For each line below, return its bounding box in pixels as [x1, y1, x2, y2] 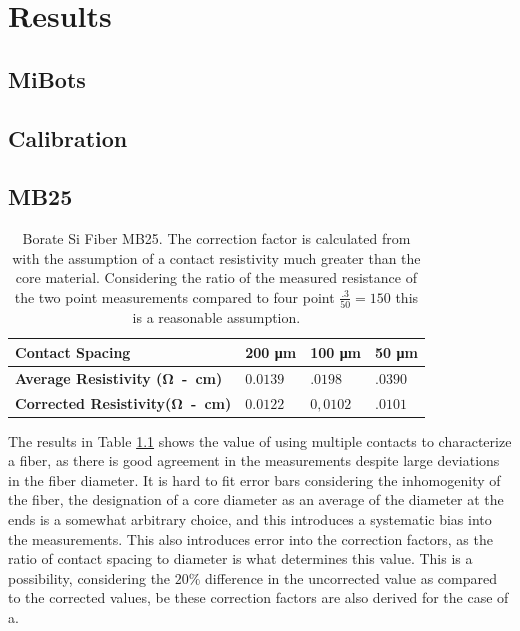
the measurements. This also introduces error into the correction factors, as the [8, 528, 493, 549]
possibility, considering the [8, 567, 171, 588]
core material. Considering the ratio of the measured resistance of [15, 267, 417, 288]
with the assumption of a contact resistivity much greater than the [12, 247, 421, 268]
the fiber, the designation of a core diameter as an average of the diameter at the [8, 489, 504, 510]
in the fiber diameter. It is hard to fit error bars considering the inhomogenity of [8, 469, 501, 490]
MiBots [8, 63, 86, 94]
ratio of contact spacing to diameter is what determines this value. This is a [8, 548, 473, 569]
